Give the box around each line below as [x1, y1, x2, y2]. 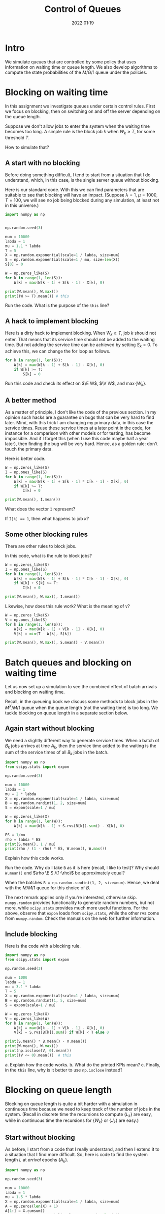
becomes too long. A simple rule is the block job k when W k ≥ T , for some [5, 128, 155, 136]
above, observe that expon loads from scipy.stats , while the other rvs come [5, 910, 159, 916]
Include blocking [5, 930, 58, 938]
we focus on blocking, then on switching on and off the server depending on [5, 108, 161, 114]
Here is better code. [5, 455, 46, 461]
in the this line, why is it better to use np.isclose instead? [5, 1067, 123, 1073]
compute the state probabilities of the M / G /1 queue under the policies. [5, 69, 148, 75]
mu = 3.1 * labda [5, 984, 41, 989]
